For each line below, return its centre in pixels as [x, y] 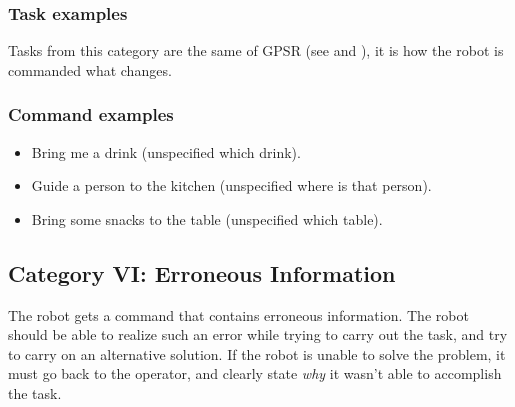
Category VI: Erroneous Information [202, 272]
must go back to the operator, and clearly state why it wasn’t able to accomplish [255, 373]
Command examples [91, 114]
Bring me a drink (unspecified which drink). [166, 151]
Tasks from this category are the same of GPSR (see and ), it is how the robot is [256, 50]
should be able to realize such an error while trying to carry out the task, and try [258, 334]
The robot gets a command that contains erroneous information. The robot [238, 314]
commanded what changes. [90, 69]
